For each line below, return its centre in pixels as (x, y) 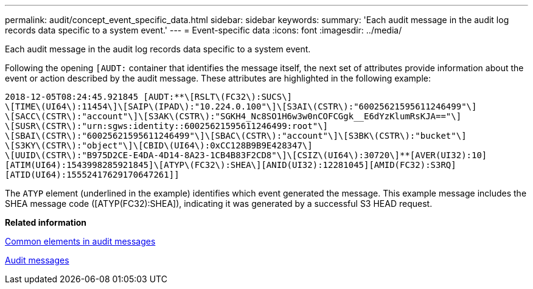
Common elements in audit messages (80, 241)
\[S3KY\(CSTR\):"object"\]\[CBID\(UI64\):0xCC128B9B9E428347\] (159, 145)
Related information (46, 222)
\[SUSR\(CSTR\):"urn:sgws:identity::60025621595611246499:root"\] (167, 126)
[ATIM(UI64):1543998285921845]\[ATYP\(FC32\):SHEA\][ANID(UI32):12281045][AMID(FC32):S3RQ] (231, 165)
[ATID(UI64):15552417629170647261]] (92, 175)
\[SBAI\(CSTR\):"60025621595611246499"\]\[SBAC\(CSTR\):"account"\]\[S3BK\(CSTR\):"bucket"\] (236, 136)
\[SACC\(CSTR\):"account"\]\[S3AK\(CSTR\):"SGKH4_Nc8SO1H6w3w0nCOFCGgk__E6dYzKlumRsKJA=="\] (233, 116)
